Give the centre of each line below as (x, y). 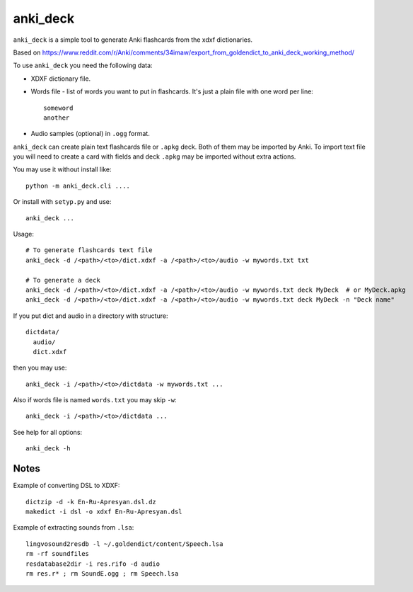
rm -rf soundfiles (58, 554)
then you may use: (40, 368)
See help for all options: (48, 432)
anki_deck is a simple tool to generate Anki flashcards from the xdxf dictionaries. (133, 40)
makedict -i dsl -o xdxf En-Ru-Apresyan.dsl (104, 511)
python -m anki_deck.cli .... (78, 186)
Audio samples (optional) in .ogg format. (90, 134)
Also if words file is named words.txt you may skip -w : (95, 400)
